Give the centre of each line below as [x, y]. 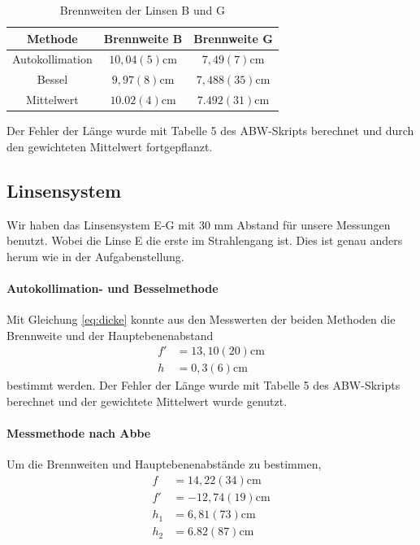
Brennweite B [143, 38]
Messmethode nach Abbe [79, 433]
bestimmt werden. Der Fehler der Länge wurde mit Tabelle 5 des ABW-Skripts [204, 385]
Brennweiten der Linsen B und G [142, 10]
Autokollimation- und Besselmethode [113, 288]
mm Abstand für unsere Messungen [302, 224]
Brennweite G [233, 38]
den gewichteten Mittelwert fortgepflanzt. [110, 146]
